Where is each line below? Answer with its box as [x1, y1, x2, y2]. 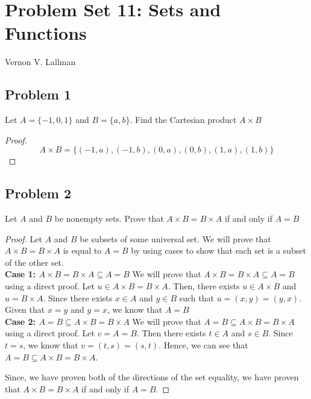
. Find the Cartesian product [130, 113, 237, 126]
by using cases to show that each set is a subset [131, 244, 306, 257]
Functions [5, 20, 87, 45]
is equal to [63, 244, 102, 257]
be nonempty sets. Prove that [54, 212, 164, 225]
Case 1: [5, 268, 36, 280]
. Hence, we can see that [159, 339, 248, 351]
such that [179, 291, 214, 304]
